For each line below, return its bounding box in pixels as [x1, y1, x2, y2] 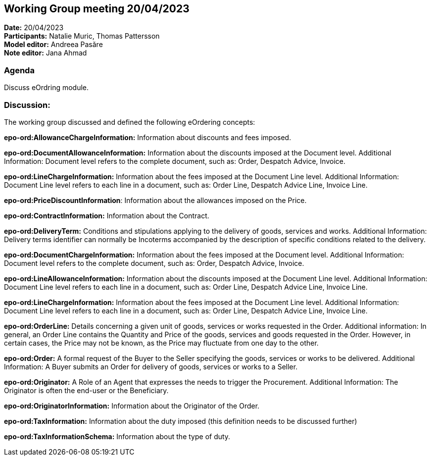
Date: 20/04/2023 [4, 23, 64, 32]
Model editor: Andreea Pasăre [4, 40, 103, 49]
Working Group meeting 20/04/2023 [4, 2, 190, 15]
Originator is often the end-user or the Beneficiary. [4, 386, 169, 395]
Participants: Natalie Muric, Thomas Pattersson [4, 32, 160, 41]
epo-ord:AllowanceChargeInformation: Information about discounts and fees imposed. [4, 133, 291, 142]
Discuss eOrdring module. [4, 83, 89, 92]
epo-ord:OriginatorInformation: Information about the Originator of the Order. [4, 401, 260, 410]
